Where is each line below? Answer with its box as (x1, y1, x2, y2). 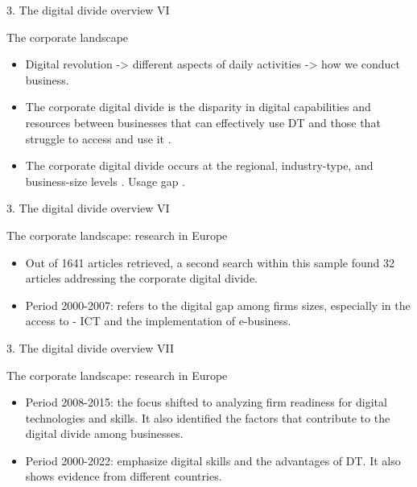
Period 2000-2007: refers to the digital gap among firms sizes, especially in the (25, 296, 411, 313)
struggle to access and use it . (25, 130, 171, 147)
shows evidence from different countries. (25, 468, 222, 485)
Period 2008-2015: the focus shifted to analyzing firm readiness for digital (25, 394, 387, 411)
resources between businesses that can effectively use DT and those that (25, 113, 381, 130)
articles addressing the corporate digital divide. (25, 270, 258, 287)
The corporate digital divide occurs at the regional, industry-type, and (25, 157, 374, 174)
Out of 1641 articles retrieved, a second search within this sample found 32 (25, 254, 395, 270)
